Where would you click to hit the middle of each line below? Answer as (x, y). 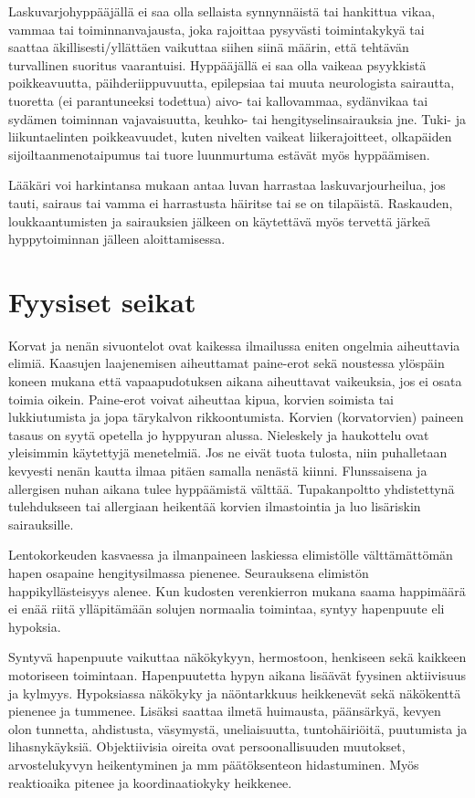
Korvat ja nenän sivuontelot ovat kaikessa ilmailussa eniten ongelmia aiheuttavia (234, 345)
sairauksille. (41, 524)
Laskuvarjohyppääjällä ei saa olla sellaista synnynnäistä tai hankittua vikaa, (222, 11)
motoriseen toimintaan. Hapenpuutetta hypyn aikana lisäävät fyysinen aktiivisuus (237, 674)
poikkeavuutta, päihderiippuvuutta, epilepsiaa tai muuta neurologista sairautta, (232, 83)
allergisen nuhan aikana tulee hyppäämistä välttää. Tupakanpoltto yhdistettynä (232, 488)
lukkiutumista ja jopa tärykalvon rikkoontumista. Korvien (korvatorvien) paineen (236, 417)
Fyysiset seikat (102, 301)
